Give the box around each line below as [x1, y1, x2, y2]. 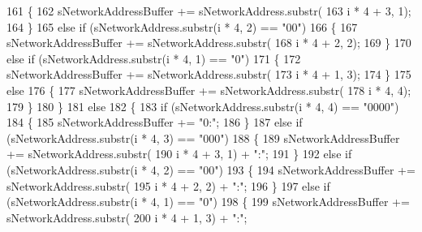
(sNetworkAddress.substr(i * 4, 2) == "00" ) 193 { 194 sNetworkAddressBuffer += [6, 161, 416, 178]
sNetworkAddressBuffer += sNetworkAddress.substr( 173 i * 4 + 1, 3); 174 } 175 [6, 66, 411, 83]
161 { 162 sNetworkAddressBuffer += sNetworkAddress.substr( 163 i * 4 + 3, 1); [6, 2, 411, 19]
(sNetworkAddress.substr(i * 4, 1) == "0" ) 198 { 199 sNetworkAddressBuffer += [6, 193, 410, 210]
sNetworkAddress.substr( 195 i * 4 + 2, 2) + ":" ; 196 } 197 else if [6, 177, 330, 194]
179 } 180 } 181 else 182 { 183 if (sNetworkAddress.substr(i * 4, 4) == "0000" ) [6, 97, 399, 114]
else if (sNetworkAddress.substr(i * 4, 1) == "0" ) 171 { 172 [6, 49, 301, 67]
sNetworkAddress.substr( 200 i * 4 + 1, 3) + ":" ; [6, 208, 248, 226]
